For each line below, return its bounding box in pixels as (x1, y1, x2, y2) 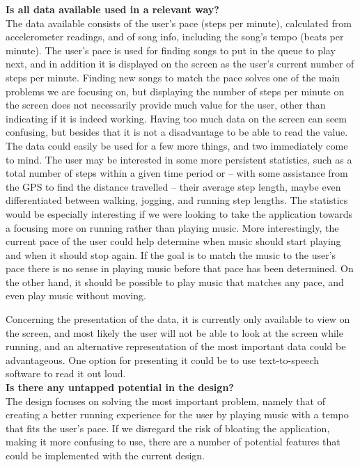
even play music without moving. (6, 288, 146, 303)
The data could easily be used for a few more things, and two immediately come (6, 138, 348, 152)
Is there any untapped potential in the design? (6, 380, 234, 395)
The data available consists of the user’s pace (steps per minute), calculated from (6, 15, 352, 30)
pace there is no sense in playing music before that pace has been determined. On (6, 261, 354, 276)
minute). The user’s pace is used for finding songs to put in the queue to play (6, 42, 336, 57)
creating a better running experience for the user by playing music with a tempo (6, 407, 349, 422)
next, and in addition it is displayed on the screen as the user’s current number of (6, 56, 354, 71)
